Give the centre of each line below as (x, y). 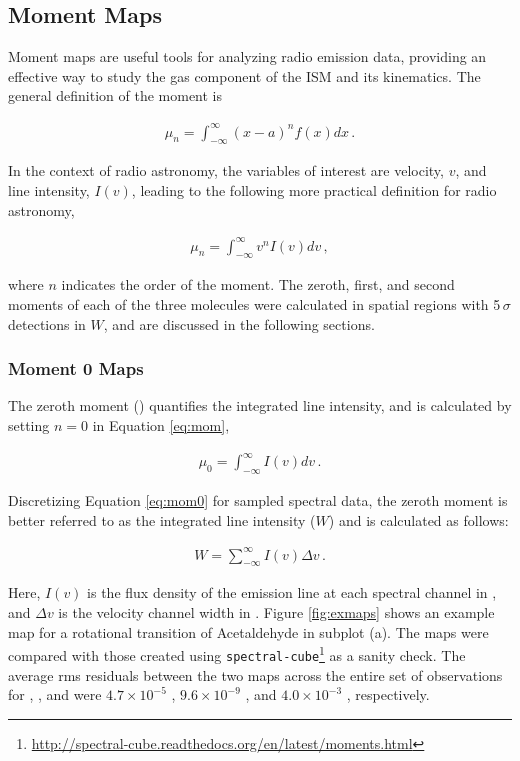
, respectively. (388, 694)
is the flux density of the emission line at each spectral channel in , (292, 592)
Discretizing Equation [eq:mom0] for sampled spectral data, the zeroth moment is (258, 499)
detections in (47, 323)
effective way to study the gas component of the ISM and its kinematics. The (244, 75)
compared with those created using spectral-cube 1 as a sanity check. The (237, 653)
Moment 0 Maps (76, 368)
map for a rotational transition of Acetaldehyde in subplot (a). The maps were (248, 631)
